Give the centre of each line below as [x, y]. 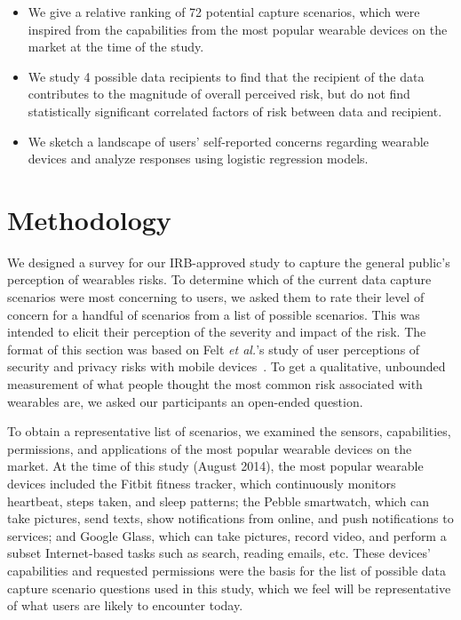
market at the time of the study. [116, 47]
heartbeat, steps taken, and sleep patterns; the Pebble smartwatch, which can [219, 501]
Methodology [89, 219]
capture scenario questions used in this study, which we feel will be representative [229, 588]
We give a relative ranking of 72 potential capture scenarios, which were [224, 12]
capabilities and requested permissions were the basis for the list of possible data [227, 570]
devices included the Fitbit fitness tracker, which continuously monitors [202, 483]
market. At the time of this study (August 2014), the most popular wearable [215, 466]
